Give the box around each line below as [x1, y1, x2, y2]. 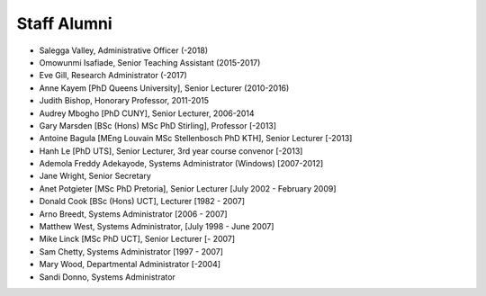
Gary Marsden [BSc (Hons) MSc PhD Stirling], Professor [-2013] [39, 120, 277, 130]
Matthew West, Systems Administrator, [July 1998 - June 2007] [39, 221, 274, 232]
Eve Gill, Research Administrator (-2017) [39, 70, 188, 81]
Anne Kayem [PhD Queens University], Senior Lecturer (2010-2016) [39, 82, 290, 94]
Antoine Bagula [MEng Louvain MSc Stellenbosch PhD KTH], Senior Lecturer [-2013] [39, 133, 353, 144]
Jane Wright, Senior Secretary [39, 171, 152, 182]
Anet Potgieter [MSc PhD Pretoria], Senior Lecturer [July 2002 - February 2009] [39, 183, 337, 193]
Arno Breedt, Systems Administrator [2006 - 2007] [39, 208, 228, 220]
